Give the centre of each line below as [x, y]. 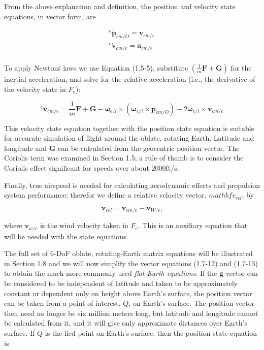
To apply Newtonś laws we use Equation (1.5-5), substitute [96, 67]
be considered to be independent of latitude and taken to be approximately [121, 283]
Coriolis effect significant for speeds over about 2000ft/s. [92, 168]
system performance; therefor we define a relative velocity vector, [105, 195]
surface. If [20, 333]
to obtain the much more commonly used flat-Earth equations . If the [111, 273]
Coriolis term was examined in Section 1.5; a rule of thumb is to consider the [124, 158]
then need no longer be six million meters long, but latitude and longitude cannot [131, 313]
